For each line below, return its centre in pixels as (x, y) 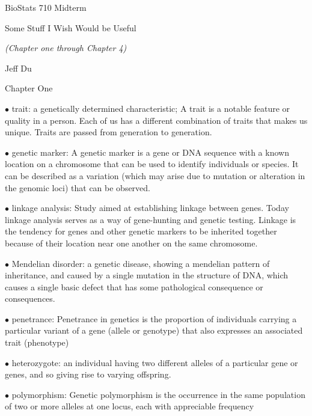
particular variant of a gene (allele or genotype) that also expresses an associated (154, 330)
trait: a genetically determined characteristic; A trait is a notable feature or (151, 108)
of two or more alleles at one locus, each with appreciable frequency (130, 406)
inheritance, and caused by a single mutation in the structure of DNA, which (147, 275)
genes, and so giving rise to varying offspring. (88, 374)
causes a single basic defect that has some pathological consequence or (134, 286)
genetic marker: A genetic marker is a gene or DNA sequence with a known (150, 152)
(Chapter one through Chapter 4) (66, 48)
